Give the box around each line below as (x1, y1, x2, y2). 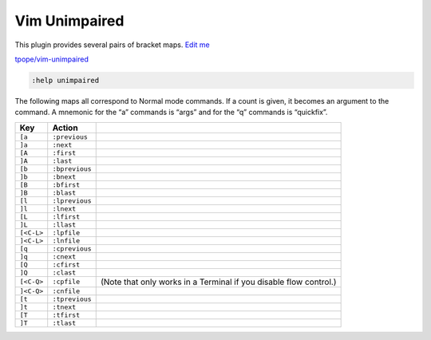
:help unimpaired (31, 76, 100, 85)
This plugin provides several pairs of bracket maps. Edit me (14, 40, 211, 49)
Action (52, 122, 79, 133)
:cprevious (52, 244, 92, 253)
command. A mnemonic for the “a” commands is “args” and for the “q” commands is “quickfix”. (14, 108, 328, 117)
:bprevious (52, 164, 92, 173)
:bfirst (52, 180, 80, 189)
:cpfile (52, 278, 80, 287)
